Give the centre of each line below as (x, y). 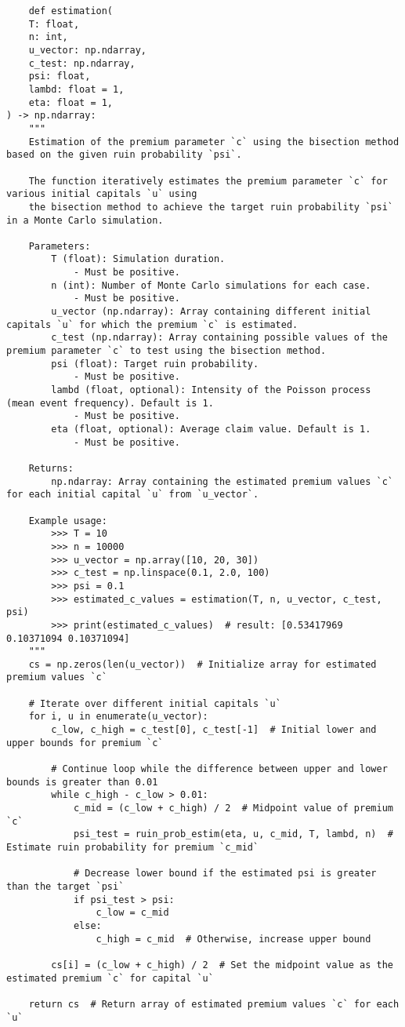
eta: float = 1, (71, 102)
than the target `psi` (65, 886)
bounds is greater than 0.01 (82, 782)
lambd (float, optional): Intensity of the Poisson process (211, 390)
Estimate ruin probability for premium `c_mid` (133, 847)
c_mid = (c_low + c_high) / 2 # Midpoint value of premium (233, 808)
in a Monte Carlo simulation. (85, 220)
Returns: (51, 468)
